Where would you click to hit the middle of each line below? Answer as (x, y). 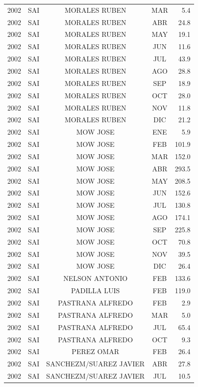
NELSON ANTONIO (96, 278)
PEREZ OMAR (96, 351)
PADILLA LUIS (96, 290)
